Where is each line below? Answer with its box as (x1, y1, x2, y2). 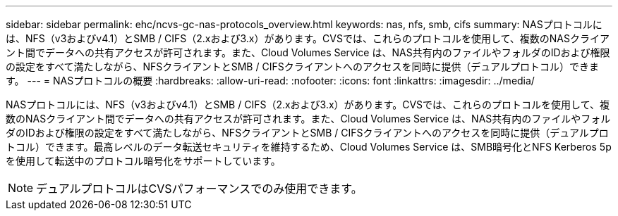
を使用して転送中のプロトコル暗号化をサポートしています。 (6, 155, 281, 167)
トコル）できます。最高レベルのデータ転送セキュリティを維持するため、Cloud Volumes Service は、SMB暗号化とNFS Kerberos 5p (6, 141, 612, 153)
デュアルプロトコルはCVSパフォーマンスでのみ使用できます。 (36, 182, 363, 196)
